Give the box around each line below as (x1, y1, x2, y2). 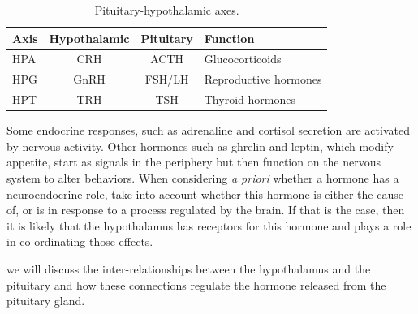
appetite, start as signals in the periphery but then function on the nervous (6, 153, 381, 170)
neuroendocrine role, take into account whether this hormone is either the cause (6, 185, 403, 202)
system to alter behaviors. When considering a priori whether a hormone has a (6, 170, 399, 186)
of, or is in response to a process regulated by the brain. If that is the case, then (6, 201, 405, 218)
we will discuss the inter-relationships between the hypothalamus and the (6, 260, 371, 277)
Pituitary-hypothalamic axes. (94, 2, 239, 18)
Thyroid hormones (204, 91, 295, 108)
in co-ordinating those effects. (6, 233, 153, 250)
